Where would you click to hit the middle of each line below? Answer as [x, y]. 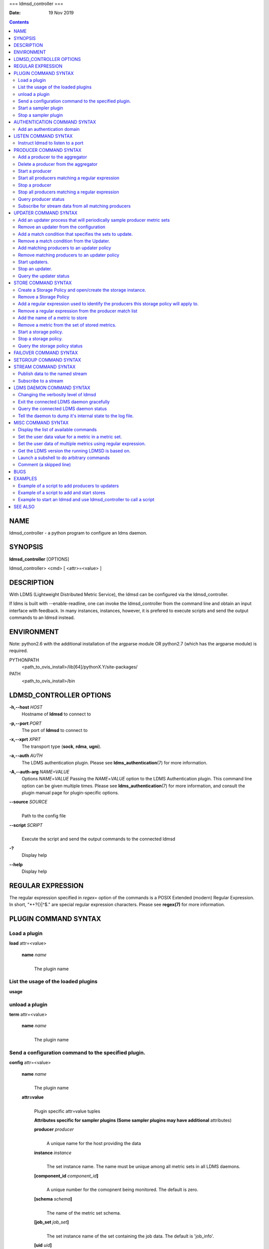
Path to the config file [44, 816]
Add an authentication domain [49, 129]
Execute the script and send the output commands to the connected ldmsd [98, 839]
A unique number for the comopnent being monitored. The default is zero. [123, 1190]
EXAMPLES [25, 479]
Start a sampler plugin [41, 108]
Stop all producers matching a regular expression [68, 192]
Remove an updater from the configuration [62, 227]
